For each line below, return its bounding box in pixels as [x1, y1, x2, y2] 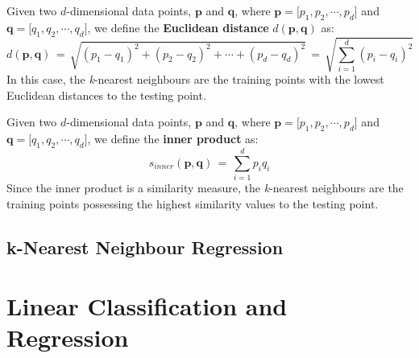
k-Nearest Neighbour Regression [6, 234, 284, 259]
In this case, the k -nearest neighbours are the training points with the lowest [6, 71, 384, 88]
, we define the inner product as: [87, 130, 259, 147]
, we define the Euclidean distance [87, 19, 269, 35]
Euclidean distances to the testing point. [6, 86, 206, 103]
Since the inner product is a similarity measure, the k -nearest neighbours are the [6, 179, 404, 196]
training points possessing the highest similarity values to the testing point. [6, 195, 379, 212]
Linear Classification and [6, 290, 288, 323]
